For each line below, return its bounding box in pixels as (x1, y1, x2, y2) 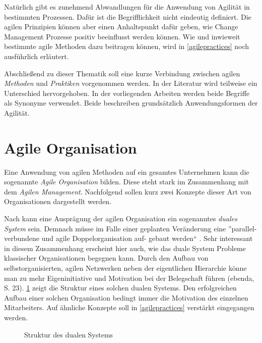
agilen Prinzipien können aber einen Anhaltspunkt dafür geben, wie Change (4, 21, 238, 32)
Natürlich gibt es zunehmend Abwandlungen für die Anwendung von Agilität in (4, 2, 250, 12)
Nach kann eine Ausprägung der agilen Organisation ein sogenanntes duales (4, 213, 237, 224)
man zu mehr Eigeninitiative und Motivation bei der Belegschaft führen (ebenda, (4, 272, 254, 283)
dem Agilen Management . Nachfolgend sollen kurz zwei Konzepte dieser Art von (4, 186, 251, 197)
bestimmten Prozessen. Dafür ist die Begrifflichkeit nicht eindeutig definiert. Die (4, 11, 251, 22)
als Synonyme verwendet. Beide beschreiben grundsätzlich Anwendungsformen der (4, 97, 258, 108)
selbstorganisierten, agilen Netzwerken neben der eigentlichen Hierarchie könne (4, 263, 247, 273)
